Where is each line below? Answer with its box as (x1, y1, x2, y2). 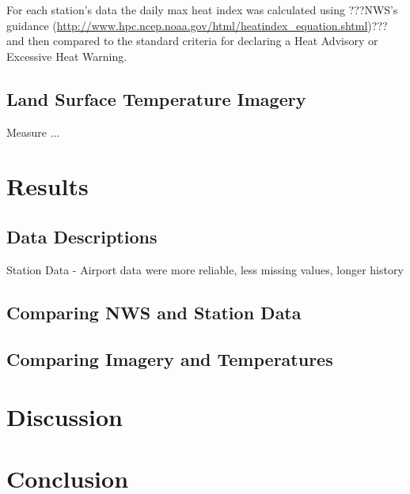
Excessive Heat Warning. (6, 47, 127, 64)
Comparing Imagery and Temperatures (6, 346, 333, 371)
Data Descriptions (6, 224, 158, 248)
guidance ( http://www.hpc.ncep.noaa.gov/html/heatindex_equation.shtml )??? (6, 17, 388, 33)
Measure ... (6, 123, 60, 140)
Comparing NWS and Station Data (6, 300, 302, 324)
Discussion (6, 401, 123, 433)
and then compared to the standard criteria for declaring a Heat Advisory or (6, 32, 378, 49)
